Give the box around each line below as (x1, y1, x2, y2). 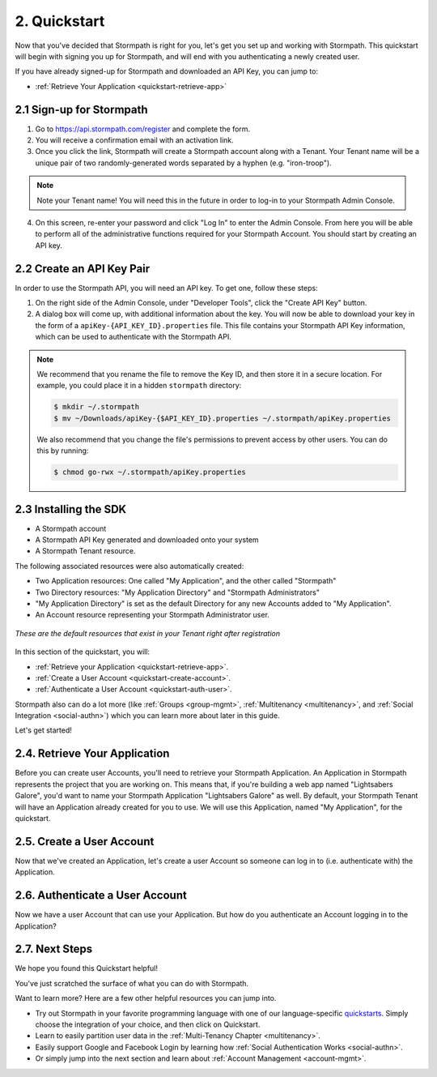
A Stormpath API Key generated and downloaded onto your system (35, 535, 259, 545)
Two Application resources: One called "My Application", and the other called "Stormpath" (35, 576, 337, 586)
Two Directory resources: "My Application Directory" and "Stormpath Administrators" (35, 588, 320, 597)
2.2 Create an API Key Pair (15, 262, 151, 276)
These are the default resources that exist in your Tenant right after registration (15, 628, 281, 638)
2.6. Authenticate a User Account (15, 888, 188, 903)
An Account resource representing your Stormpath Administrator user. (35, 610, 270, 620)
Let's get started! (15, 725, 73, 735)
